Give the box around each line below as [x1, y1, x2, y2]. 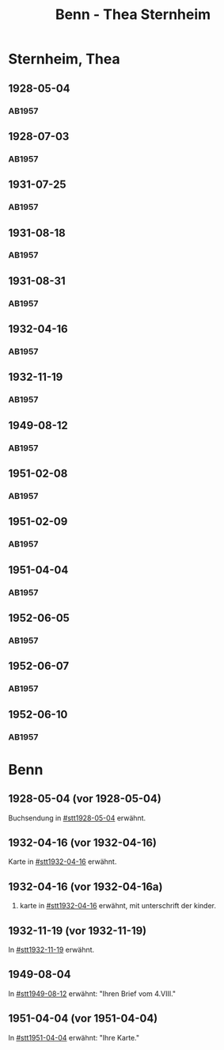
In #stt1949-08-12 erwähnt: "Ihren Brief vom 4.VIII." [8, 988, 177, 999]
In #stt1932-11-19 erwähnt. [8, 945, 95, 954]
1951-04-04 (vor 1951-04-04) [8, 1012, 158, 1025]
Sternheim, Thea [8, 50, 120, 68]
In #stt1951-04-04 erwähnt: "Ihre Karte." [8, 1033, 140, 1042]
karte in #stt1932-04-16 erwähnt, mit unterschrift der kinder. [19, 901, 216, 911]
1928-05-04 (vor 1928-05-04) [8, 792, 162, 805]
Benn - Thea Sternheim [55, 6, 211, 24]
